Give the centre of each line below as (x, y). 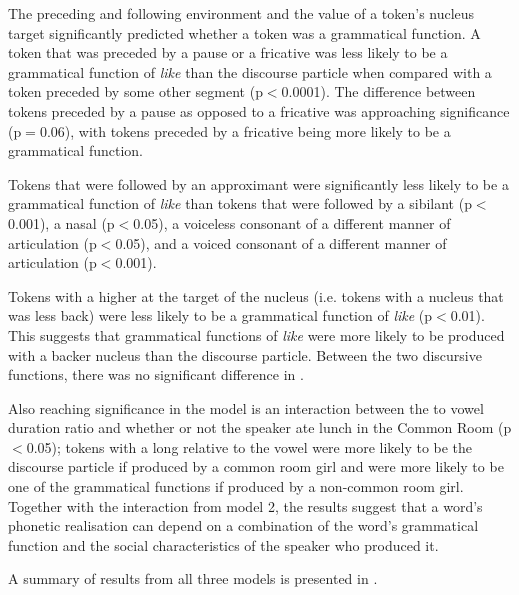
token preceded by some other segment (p (135, 91)
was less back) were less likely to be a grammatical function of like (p (220, 315)
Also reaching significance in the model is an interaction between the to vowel (246, 407)
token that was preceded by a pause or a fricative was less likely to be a (228, 52)
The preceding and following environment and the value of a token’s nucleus (241, 13)
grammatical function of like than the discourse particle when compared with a (250, 71)
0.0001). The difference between (378, 91)
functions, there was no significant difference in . (156, 374)
